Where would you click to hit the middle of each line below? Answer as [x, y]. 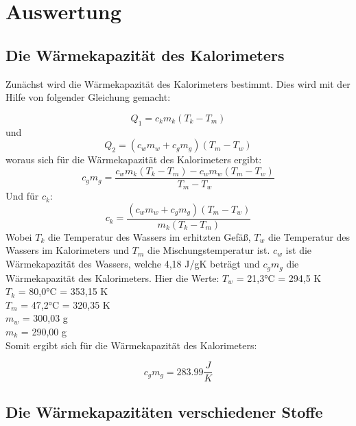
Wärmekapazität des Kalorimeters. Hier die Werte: [112, 277]
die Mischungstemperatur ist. [209, 250]
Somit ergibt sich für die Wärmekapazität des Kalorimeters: [131, 345]
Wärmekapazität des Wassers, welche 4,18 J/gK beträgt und [133, 264]
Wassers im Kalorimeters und [68, 250]
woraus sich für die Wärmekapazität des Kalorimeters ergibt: [134, 159]
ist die [299, 250]
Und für [22, 196]
